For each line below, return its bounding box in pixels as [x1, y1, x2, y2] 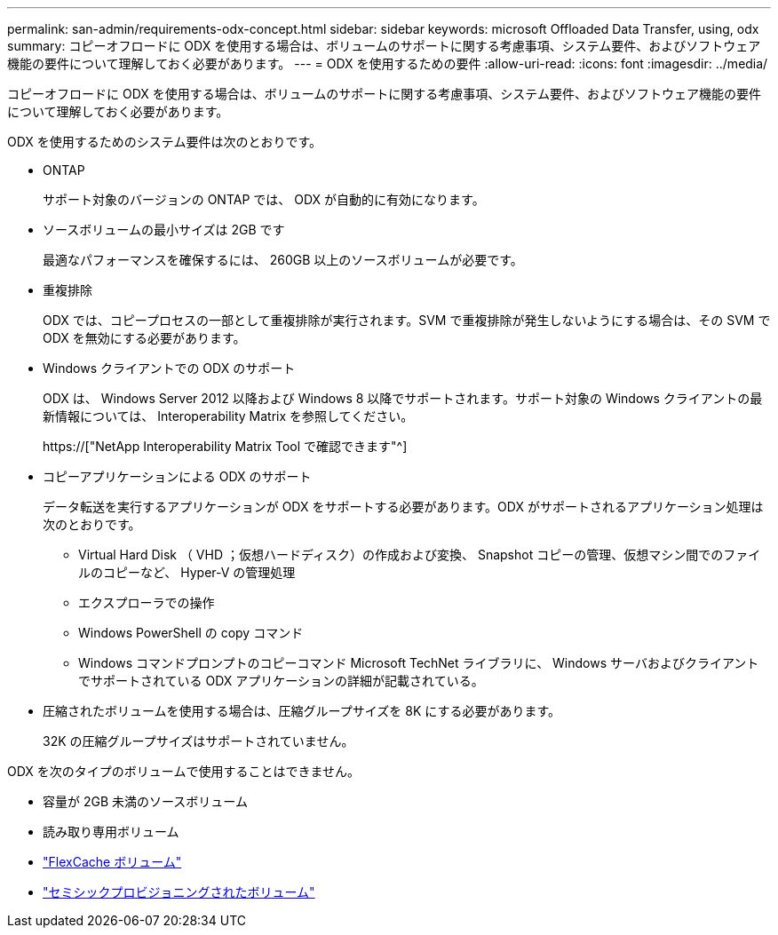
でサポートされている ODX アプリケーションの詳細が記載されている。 [78, 673, 484, 688]
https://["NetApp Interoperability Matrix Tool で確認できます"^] [43, 439, 408, 454]
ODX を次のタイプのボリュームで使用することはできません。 [7, 764, 360, 779]
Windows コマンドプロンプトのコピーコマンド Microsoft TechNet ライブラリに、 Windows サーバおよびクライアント [78, 655, 759, 670]
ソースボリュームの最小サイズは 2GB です [43, 222, 285, 237]
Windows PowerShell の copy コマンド [78, 625, 304, 640]
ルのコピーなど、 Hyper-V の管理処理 [78, 565, 296, 580]
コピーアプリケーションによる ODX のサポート [43, 469, 312, 484]
